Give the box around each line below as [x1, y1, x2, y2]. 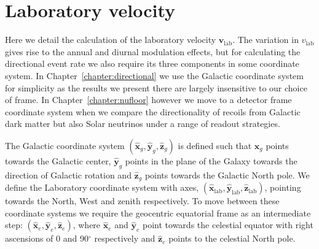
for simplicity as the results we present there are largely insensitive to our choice [5, 81, 307, 94]
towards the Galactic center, [5, 154, 111, 167]
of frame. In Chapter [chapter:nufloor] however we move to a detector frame [5, 93, 292, 106]
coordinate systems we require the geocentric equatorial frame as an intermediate [5, 206, 311, 219]
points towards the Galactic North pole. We [144, 168, 310, 181]
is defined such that [178, 139, 252, 151]
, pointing [264, 181, 301, 194]
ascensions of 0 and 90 [5, 232, 89, 245]
